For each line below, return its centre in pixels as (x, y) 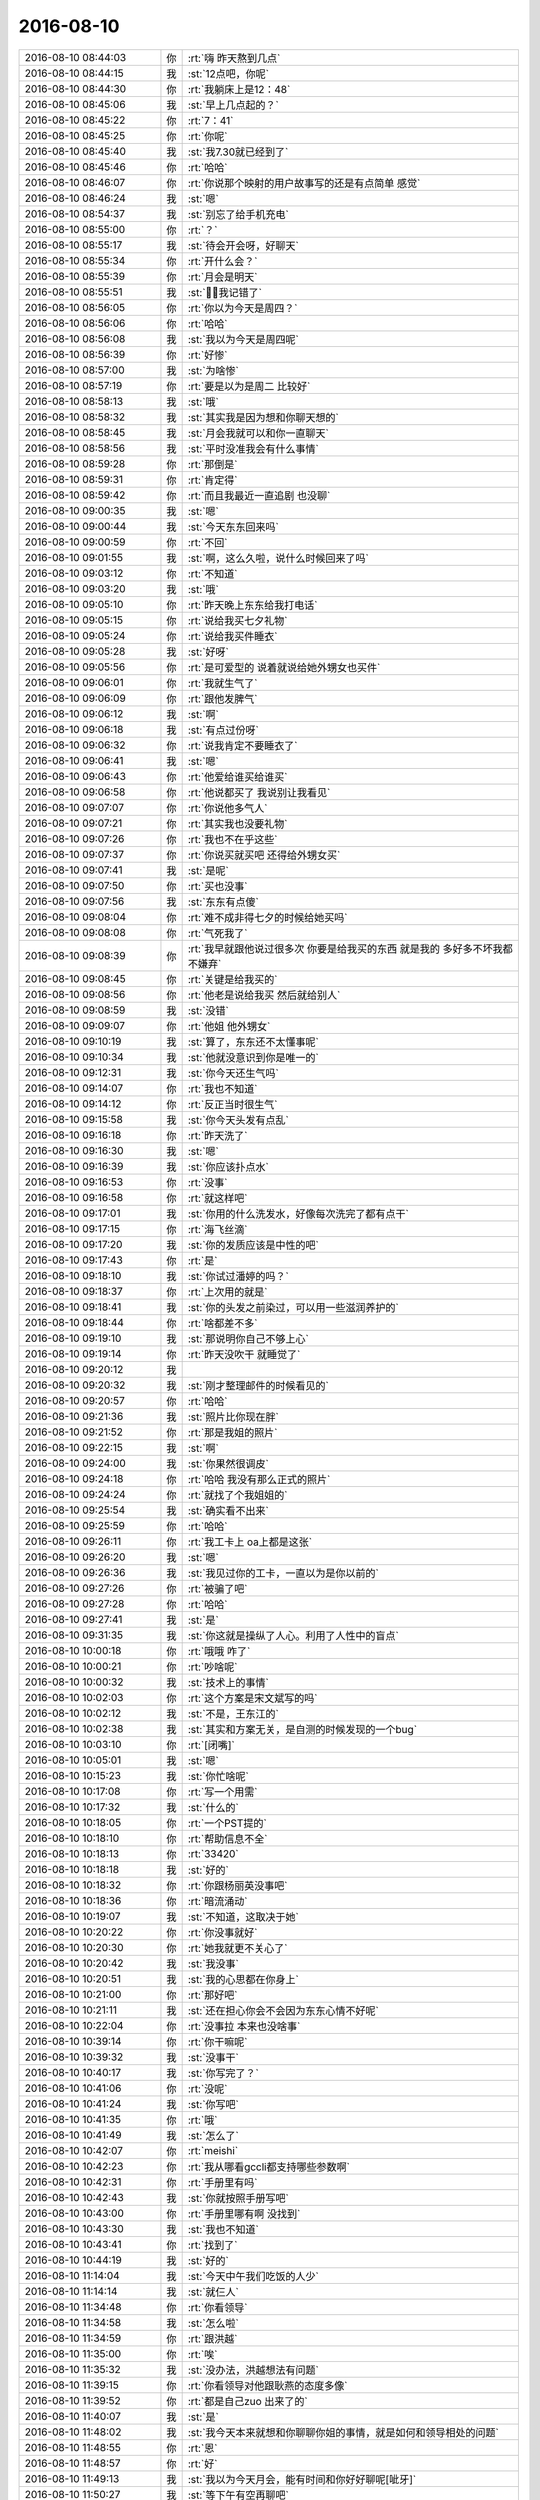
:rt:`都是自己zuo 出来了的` (248, 2401)
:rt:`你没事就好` (222, 1932)
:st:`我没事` (213, 1963)
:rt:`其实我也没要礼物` (237, 823)
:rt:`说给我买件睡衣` (232, 636)
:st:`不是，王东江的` (233, 1713)
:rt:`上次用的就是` (227, 1292)
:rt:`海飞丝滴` (217, 1229)
